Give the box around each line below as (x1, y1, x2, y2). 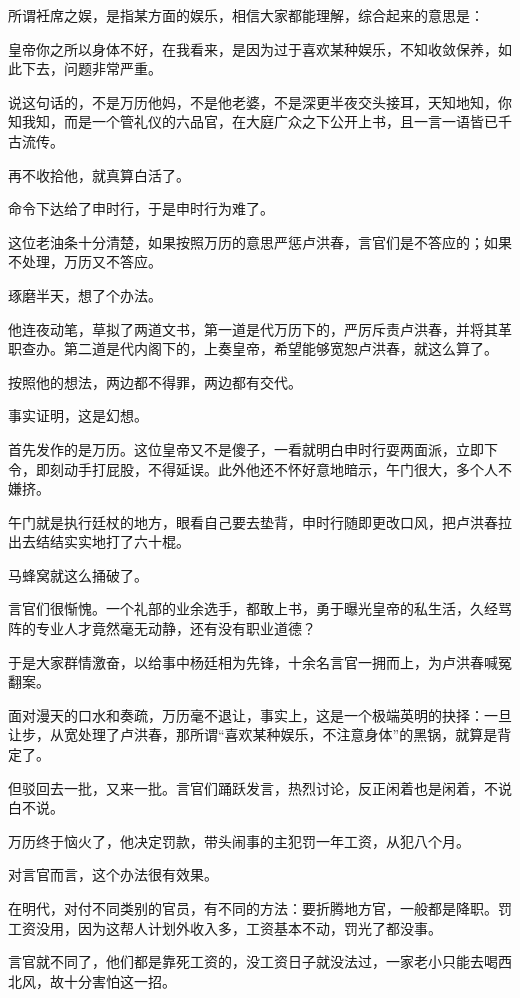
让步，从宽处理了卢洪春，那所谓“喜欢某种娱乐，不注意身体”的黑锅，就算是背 (8, 724, 512, 745)
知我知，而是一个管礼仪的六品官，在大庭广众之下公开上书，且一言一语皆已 (8, 111, 498, 132)
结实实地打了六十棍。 (49, 531, 190, 552)
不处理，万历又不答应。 (8, 251, 162, 272)
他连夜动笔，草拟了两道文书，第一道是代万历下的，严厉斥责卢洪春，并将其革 (8, 318, 512, 339)
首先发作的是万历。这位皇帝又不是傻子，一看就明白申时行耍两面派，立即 (8, 438, 484, 459)
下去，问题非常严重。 (21, 58, 162, 79)
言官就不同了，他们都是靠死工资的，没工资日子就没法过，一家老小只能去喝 (8, 951, 498, 972)
